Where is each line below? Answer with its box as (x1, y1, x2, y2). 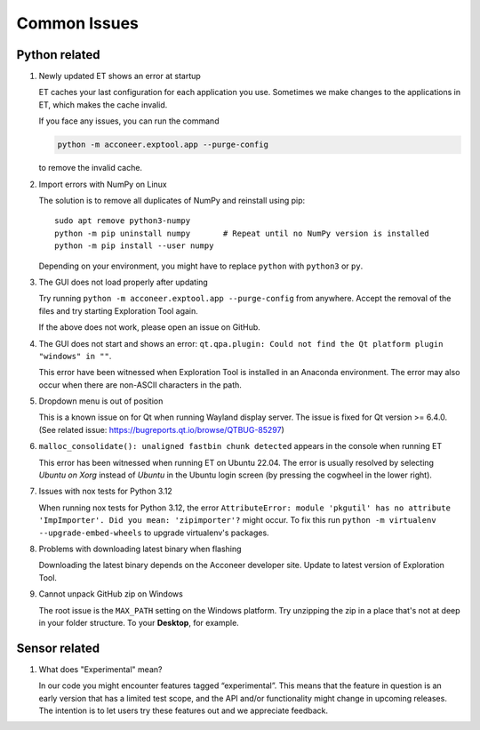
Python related (16, 47, 101, 62)
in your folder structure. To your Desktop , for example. (38, 617, 239, 628)
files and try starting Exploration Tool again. (38, 305, 199, 316)
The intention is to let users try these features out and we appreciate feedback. (38, 705, 329, 716)
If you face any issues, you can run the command (38, 116, 220, 126)
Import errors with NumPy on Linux (38, 179, 168, 189)
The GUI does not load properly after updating (38, 277, 208, 287)
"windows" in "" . (38, 350, 112, 361)
